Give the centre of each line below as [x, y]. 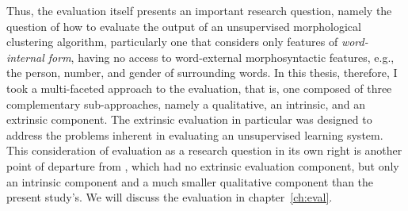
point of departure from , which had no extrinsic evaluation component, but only [203, 165]
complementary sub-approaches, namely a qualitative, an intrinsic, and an [186, 104]
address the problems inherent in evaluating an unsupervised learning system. [195, 134]
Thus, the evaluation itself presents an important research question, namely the [199, 10]
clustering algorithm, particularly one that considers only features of [172, 42]
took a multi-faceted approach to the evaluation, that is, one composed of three [199, 88]
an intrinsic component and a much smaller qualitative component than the [190, 181]
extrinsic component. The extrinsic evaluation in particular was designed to [189, 119]
